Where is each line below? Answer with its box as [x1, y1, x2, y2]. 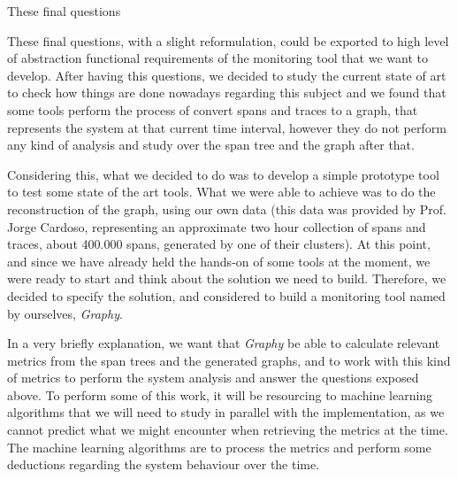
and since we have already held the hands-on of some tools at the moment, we [7, 251, 431, 270]
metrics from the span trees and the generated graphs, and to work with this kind [7, 351, 451, 369]
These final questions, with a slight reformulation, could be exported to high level [7, 31, 449, 50]
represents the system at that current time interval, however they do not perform [7, 118, 447, 136]
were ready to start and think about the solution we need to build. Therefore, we [7, 269, 447, 288]
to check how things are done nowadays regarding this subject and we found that [7, 83, 447, 102]
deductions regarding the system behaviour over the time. [7, 455, 320, 474]
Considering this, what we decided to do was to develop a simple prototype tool [7, 165, 439, 183]
